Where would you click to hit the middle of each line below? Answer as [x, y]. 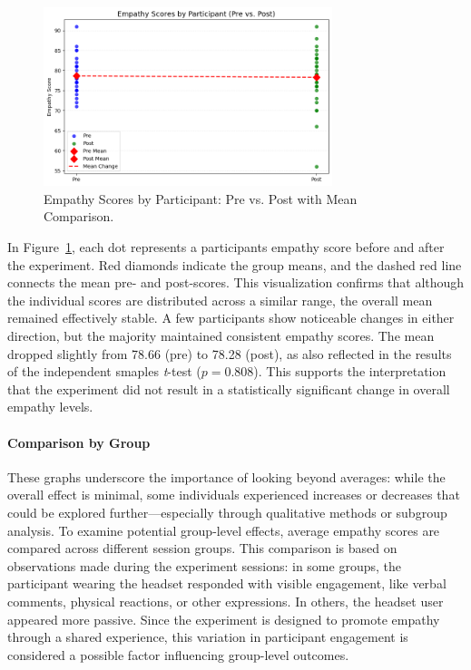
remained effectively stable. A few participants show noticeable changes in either [231, 318]
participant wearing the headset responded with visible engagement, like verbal [227, 583]
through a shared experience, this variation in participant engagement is [208, 637]
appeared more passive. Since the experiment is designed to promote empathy [224, 619]
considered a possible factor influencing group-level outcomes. [178, 654]
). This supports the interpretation [350, 371]
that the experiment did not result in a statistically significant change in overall [229, 388]
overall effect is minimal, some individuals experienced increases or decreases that [234, 495]
